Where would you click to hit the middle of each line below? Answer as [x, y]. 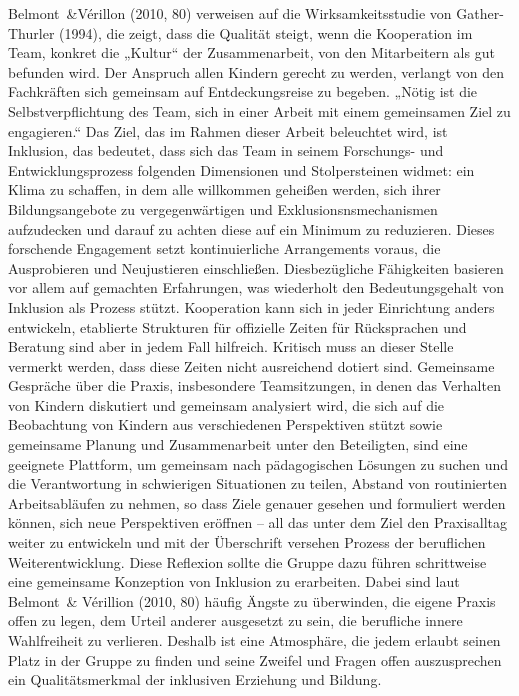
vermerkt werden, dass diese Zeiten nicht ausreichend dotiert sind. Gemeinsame [251, 365]
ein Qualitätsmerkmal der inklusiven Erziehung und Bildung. [195, 679]
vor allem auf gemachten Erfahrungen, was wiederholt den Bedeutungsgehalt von [256, 287]
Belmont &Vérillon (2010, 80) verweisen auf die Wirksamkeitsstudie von [230, 13]
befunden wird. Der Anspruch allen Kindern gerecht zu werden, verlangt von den [256, 71]
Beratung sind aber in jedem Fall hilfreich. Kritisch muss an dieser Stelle [231, 346]
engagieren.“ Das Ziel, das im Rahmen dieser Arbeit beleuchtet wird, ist [228, 130]
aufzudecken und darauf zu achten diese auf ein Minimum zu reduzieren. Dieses [251, 228]
